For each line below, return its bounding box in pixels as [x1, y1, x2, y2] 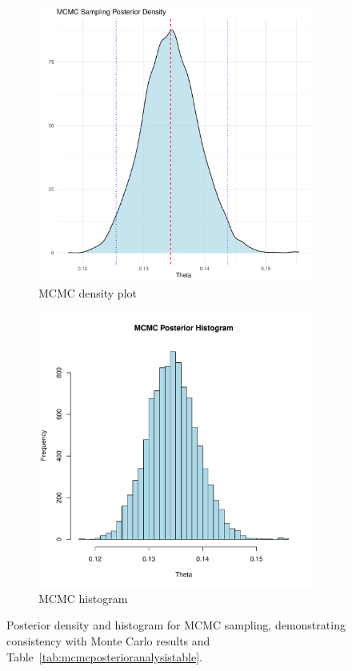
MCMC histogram [38, 589, 128, 606]
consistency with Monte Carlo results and [6, 632, 210, 649]
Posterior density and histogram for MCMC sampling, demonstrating [6, 617, 346, 633]
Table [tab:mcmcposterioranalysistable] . [6, 648, 202, 665]
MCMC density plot [38, 284, 137, 301]
